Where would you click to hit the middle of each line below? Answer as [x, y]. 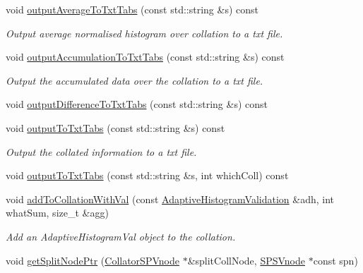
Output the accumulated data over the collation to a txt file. [135, 80]
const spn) [335, 260]
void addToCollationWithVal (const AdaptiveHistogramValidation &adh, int [170, 199]
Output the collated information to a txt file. [101, 151]
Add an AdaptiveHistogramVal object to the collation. [121, 236]
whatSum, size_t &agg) [57, 213]
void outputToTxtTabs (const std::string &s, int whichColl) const [147, 175]
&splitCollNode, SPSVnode [246, 260]
